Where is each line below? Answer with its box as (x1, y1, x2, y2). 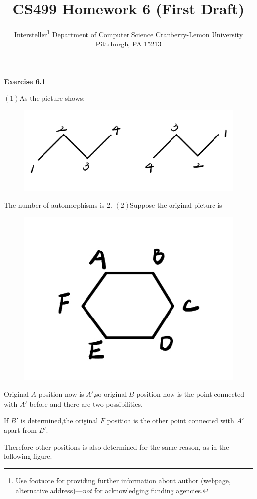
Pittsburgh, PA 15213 (95, 39, 162, 49)
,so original (93, 389, 127, 399)
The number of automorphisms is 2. (4, 200, 112, 210)
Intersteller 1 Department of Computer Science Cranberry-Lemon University (14, 28, 243, 39)
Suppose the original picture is (130, 200, 222, 210)
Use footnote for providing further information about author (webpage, (15, 475, 231, 485)
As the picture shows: (19, 92, 85, 103)
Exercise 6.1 (4, 76, 46, 86)
